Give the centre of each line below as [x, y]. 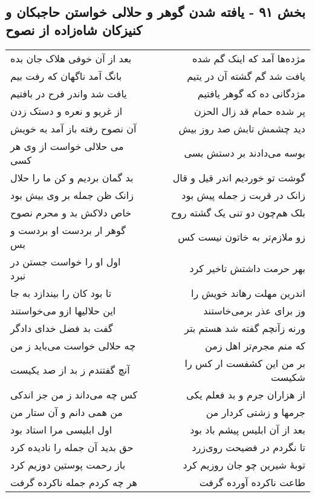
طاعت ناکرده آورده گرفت [252, 482]
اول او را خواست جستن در [66, 261]
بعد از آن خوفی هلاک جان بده [71, 58]
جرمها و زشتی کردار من [255, 412]
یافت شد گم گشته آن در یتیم [246, 76]
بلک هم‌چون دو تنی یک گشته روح [238, 212]
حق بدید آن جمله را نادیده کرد [72, 447]
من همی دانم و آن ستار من [67, 412]
